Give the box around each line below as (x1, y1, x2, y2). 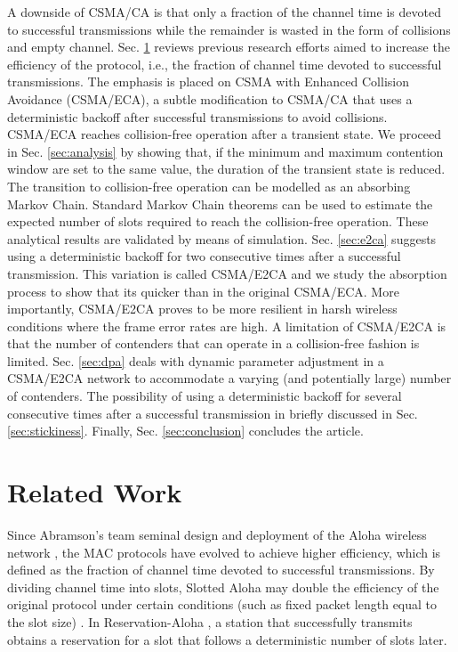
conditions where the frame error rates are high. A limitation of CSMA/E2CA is (7, 316, 446, 335)
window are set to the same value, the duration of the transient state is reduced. (7, 159, 446, 178)
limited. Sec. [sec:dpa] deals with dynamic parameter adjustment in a (7, 351, 384, 370)
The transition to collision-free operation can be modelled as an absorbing (7, 176, 411, 195)
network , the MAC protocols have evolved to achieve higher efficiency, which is (7, 542, 441, 561)
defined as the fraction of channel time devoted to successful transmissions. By (7, 560, 435, 579)
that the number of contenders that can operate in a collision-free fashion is (7, 334, 420, 353)
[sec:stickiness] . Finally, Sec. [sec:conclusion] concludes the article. (7, 421, 364, 440)
